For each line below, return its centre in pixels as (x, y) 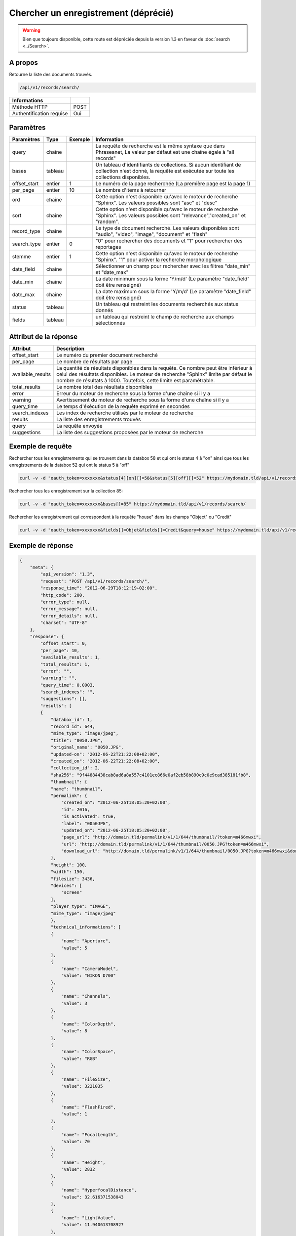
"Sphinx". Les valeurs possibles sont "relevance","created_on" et (171, 215)
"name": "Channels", (86, 996)
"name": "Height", (83, 1162)
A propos (23, 63)
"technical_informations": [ (86, 927)
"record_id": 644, (73, 727)
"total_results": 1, (65, 664)
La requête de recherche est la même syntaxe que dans (160, 146)
